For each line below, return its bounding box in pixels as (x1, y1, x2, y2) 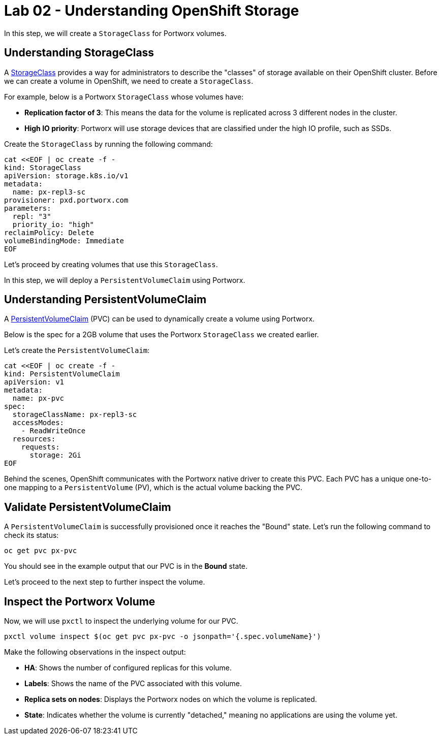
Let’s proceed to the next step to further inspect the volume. (4, 577, 205, 587)
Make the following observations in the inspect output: (4, 648, 186, 657)
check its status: (4, 531, 59, 540)
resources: (12, 435, 56, 443)
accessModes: (12, 419, 65, 427)
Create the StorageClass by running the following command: (4, 139, 213, 148)
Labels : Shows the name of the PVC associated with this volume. (24, 679, 242, 688)
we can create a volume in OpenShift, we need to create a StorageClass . (4, 76, 254, 85)
